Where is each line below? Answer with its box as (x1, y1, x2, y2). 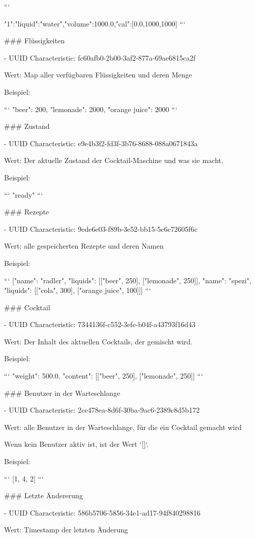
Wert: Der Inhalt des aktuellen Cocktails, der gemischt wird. (4, 336, 193, 346)
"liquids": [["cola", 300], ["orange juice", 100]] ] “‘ (4, 285, 151, 295)
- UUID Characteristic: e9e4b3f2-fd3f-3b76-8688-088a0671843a (4, 138, 198, 148)
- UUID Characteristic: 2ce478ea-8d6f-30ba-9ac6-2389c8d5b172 (4, 405, 200, 415)
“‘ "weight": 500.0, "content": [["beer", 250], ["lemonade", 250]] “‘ (4, 370, 203, 381)
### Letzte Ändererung (4, 490, 83, 501)
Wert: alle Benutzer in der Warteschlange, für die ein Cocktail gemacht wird (4, 421, 242, 432)
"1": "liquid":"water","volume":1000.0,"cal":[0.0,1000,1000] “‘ (4, 18, 186, 29)
